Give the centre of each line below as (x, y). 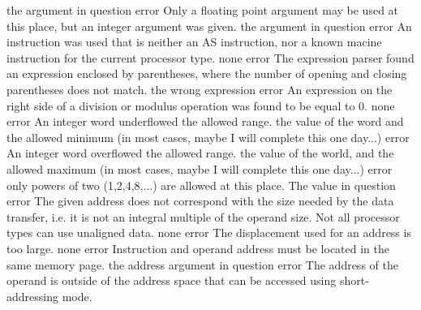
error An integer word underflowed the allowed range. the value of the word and (205, 121)
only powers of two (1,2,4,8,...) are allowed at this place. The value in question (201, 185)
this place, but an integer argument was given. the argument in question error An (209, 26)
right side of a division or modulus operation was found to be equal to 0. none (201, 105)
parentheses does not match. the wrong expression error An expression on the (200, 89)
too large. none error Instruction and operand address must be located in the (198, 248)
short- (354, 280)
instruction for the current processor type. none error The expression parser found (210, 57)
